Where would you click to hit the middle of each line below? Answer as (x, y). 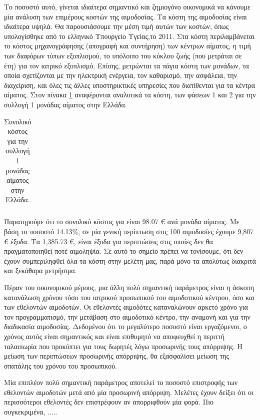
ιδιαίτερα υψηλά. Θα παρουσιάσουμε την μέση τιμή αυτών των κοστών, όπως (116, 26)
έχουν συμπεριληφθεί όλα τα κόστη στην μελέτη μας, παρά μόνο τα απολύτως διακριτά (130, 260)
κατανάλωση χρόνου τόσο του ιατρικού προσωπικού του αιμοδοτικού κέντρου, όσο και (129, 297)
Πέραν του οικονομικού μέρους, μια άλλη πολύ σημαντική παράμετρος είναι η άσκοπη (129, 287)
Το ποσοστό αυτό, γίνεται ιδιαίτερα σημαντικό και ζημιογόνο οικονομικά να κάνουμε (127, 6)
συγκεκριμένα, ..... (31, 412)
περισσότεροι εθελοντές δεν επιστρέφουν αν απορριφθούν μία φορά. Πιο (109, 402)
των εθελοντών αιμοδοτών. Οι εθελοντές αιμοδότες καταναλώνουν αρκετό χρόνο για (126, 307)
